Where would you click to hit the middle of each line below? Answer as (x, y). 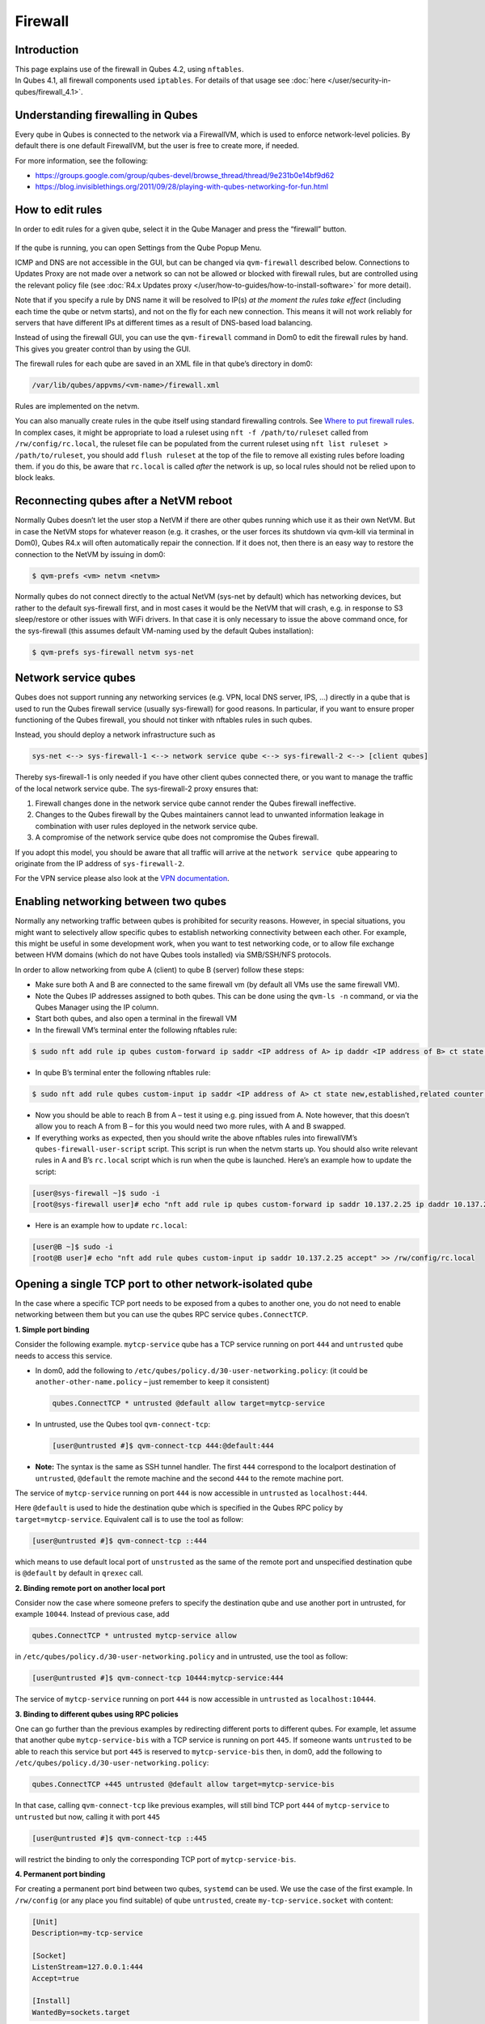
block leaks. (35, 478)
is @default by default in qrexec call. (79, 1573)
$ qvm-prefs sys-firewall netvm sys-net (113, 652)
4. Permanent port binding (60, 1873)
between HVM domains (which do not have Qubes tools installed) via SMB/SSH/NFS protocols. (173, 955)
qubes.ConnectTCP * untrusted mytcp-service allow (135, 1636)
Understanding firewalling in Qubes (106, 115)
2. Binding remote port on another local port (90, 1588)
